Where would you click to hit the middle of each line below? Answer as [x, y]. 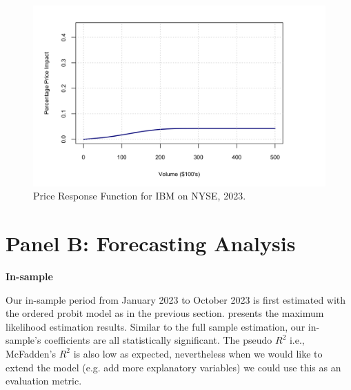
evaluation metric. [44, 381]
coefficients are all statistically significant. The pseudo [158, 340]
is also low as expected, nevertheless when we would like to [198, 353]
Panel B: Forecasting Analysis [151, 243]
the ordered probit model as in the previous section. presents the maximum [165, 313]
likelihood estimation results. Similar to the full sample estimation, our [156, 326]
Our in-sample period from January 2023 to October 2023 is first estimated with [176, 299]
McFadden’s [31, 353]
